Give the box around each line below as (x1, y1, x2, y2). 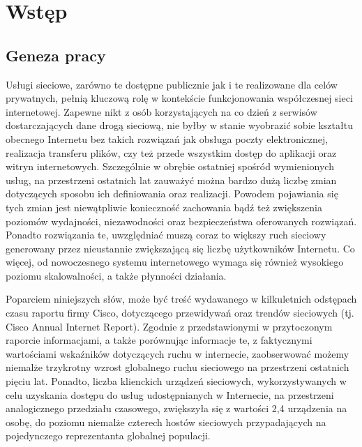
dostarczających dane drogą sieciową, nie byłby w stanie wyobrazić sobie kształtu (6, 118, 353, 132)
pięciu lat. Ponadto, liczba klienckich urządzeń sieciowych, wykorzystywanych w (6, 374, 347, 388)
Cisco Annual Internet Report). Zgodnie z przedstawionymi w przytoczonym (6, 319, 333, 333)
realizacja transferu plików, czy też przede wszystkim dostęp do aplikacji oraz (6, 145, 337, 160)
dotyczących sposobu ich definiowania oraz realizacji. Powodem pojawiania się (6, 186, 338, 201)
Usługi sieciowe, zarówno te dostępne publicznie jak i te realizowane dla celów (6, 77, 338, 91)
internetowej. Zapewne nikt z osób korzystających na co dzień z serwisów (6, 104, 317, 119)
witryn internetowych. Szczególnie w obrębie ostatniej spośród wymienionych (6, 159, 334, 174)
